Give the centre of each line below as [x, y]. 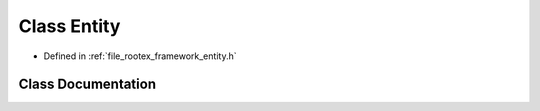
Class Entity [69, 26]
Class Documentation [87, 84]
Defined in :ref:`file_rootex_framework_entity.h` [140, 56]
